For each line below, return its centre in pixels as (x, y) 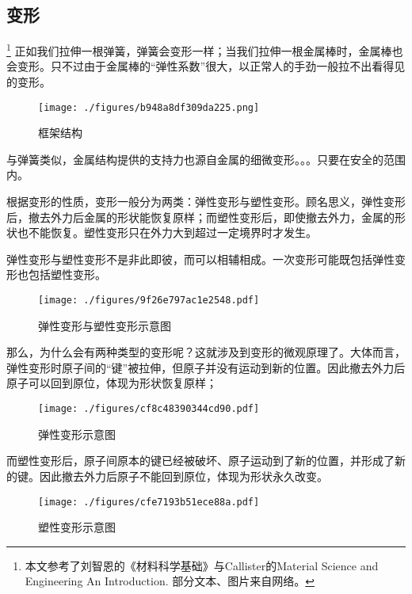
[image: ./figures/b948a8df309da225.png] (149, 107)
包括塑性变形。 (67, 274)
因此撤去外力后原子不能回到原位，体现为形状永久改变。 (183, 476)
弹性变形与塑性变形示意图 (105, 325)
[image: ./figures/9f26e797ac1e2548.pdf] (149, 301)
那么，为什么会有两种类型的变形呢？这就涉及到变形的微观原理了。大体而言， (206, 352)
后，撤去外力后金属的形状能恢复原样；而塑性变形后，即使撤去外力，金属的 (200, 217)
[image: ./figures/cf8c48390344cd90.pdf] (149, 409)
